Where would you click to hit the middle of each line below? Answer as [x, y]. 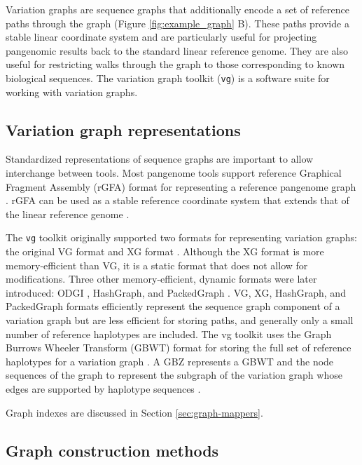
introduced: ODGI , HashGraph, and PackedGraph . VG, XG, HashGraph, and [176, 292]
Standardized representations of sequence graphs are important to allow [160, 159]
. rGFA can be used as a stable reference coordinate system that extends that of [177, 200]
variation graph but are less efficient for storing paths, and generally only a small [180, 320]
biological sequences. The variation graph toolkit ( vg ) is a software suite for [168, 77]
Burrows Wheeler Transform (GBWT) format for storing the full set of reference [179, 348]
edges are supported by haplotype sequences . [103, 388]
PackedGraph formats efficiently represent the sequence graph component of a [173, 306]
